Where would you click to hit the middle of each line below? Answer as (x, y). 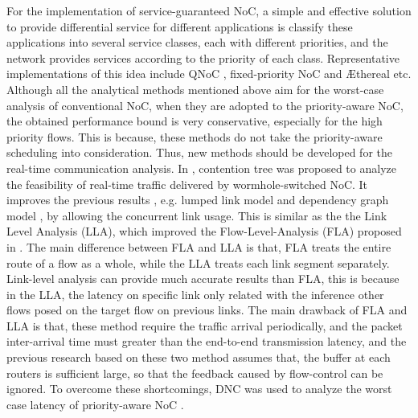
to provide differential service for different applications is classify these (180, 26)
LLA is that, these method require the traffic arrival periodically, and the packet (205, 325)
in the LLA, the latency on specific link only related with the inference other (195, 294)
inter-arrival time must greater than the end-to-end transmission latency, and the (207, 341)
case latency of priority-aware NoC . (95, 404)
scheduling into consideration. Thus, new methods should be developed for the (199, 152)
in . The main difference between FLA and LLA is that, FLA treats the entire (199, 246)
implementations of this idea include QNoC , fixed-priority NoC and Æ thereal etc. (209, 74)
